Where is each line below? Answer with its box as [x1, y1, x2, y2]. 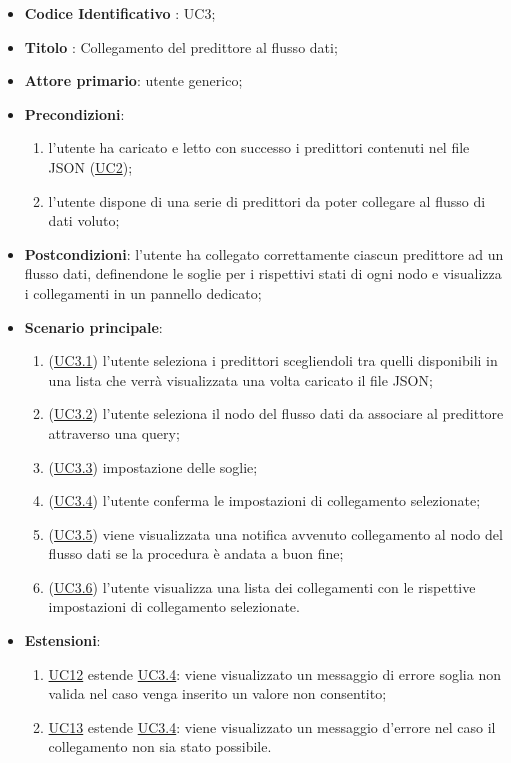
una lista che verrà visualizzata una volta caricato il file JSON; [48, 369, 433, 390]
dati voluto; [48, 210, 120, 231]
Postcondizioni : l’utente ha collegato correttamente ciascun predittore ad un [24, 243, 504, 264]
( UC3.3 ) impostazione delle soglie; [48, 456, 258, 477]
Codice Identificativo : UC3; [24, 3, 216, 23]
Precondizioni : [24, 103, 125, 124]
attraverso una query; [48, 422, 180, 443]
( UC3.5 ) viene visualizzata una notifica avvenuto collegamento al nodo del [48, 523, 503, 544]
